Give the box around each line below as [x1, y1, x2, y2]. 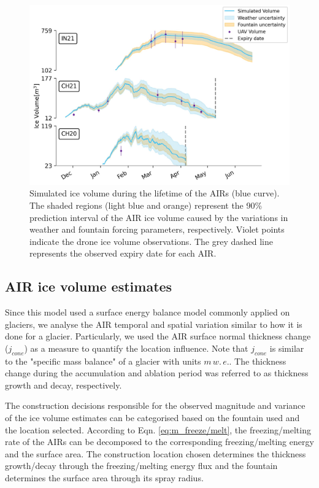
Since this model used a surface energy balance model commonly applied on [5, 306, 290, 319]
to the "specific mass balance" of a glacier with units [5, 354, 201, 367]
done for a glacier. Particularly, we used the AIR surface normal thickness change [5, 330, 311, 343]
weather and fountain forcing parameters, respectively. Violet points [29, 223, 285, 236]
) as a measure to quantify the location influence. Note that [24, 341, 248, 354]
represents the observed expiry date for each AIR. [29, 247, 217, 260]
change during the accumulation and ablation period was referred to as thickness [5, 366, 309, 379]
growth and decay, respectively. [5, 378, 122, 391]
